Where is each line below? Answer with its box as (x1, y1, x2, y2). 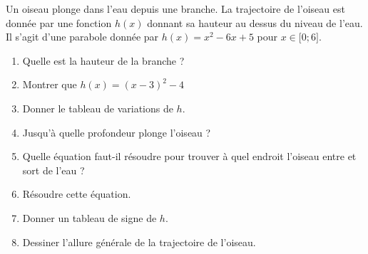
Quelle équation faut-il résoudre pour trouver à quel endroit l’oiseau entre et (22, 149, 357, 164)
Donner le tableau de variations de (22, 100, 173, 115)
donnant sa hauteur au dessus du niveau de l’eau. (147, 15, 363, 30)
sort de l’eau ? (22, 162, 85, 177)
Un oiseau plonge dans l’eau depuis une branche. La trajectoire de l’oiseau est (6, 1, 345, 16)
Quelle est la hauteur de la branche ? (22, 53, 185, 68)
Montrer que (22, 77, 77, 92)
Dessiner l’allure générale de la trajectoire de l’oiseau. (22, 234, 256, 249)
